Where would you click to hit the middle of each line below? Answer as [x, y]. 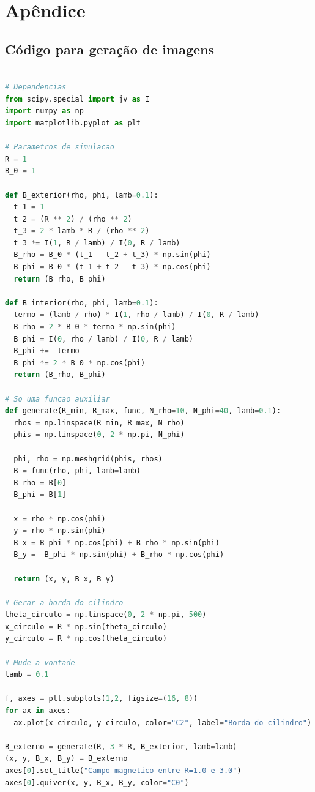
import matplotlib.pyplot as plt [73, 123]
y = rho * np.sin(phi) [60, 531]
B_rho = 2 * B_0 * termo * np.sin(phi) [95, 327]
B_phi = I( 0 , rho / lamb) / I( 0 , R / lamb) [103, 339]
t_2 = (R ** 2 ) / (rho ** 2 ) [73, 219]
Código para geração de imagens [110, 49]
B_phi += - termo [46, 351]
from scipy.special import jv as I [77, 99]
